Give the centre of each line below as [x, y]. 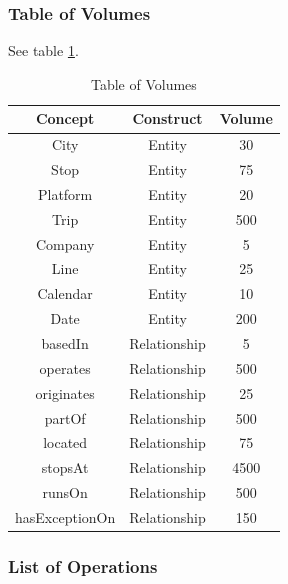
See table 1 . [43, 50]
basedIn [65, 343]
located [65, 442]
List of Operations [83, 565]
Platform [65, 193]
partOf [65, 417]
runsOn [65, 492]
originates [65, 392]
